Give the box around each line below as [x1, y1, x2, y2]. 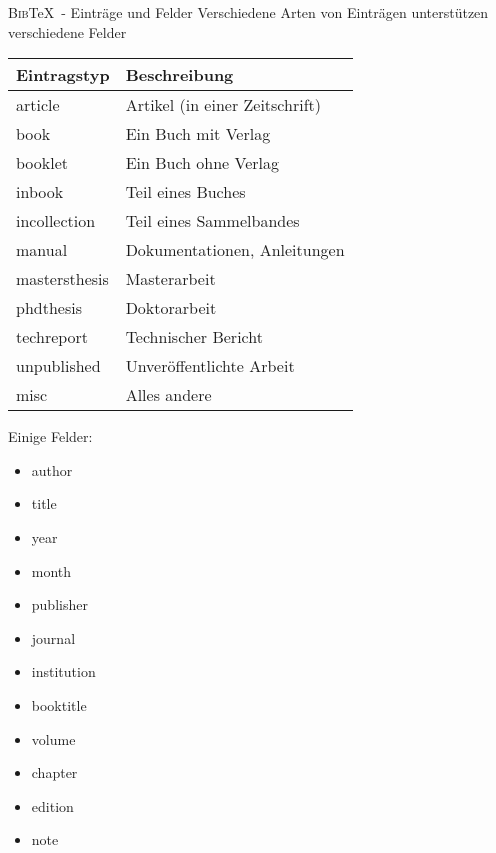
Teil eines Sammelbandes [125, 209, 300, 233]
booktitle [31, 694, 87, 715]
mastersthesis [16, 267, 109, 291]
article [16, 93, 60, 117]
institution [31, 661, 96, 682]
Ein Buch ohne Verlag [125, 151, 280, 175]
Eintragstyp [16, 63, 110, 87]
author [31, 459, 73, 480]
